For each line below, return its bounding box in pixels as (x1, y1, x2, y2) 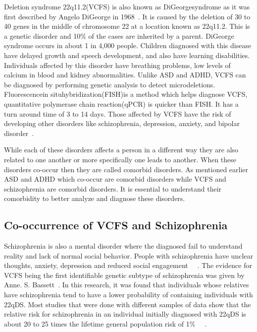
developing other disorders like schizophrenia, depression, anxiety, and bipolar (4, 118, 240, 129)
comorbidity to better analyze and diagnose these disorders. (4, 193, 185, 203)
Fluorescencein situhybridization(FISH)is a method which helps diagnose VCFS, (4, 89, 248, 99)
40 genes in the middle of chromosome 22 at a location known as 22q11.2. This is (4, 21, 250, 31)
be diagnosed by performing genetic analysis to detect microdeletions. (4, 79, 215, 89)
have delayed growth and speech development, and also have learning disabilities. (4, 50, 250, 60)
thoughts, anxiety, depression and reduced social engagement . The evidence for (4, 260, 252, 270)
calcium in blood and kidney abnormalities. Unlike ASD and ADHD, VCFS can (4, 69, 246, 80)
